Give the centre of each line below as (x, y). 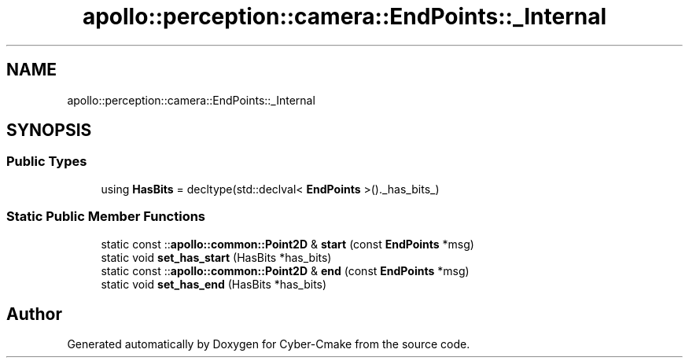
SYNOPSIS (49, 131)
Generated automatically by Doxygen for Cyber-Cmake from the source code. (269, 344)
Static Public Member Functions (106, 217)
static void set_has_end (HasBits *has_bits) (214, 284)
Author (34, 314)
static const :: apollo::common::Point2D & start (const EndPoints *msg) (287, 244)
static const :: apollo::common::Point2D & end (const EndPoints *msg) (285, 270)
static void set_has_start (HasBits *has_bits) (216, 257)
